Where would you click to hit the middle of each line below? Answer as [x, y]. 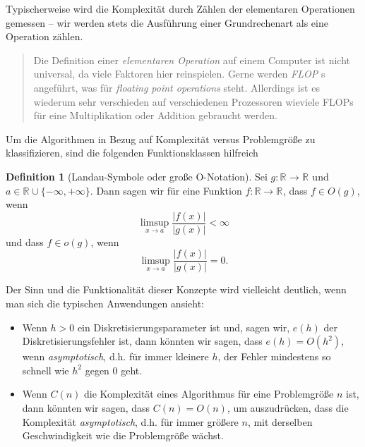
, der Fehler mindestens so [274, 356]
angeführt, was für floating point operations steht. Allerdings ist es [176, 87]
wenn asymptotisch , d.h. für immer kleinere [115, 356]
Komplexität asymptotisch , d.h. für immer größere [130, 421]
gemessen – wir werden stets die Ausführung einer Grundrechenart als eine [167, 22]
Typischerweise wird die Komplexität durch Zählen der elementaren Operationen [180, 8]
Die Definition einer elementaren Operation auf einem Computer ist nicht [192, 60]
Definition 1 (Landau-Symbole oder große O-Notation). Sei [137, 176]
